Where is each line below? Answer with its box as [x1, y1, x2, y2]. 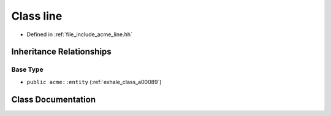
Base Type [11, 65, 44, 74]
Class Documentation [11, 94, 96, 104]
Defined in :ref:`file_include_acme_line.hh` [26, 31, 133, 38]
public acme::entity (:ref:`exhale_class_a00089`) [26, 78, 162, 85]
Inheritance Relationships [11, 47, 112, 57]
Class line [11, 9, 63, 23]
